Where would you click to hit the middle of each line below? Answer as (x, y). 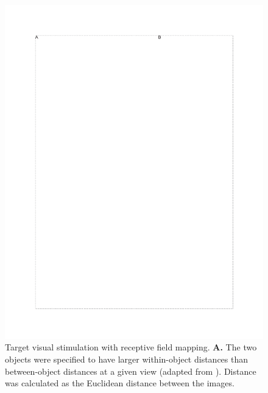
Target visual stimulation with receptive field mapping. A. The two (131, 347)
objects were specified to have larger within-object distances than (127, 359)
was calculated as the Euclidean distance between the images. (120, 383)
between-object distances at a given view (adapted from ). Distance (131, 371)
